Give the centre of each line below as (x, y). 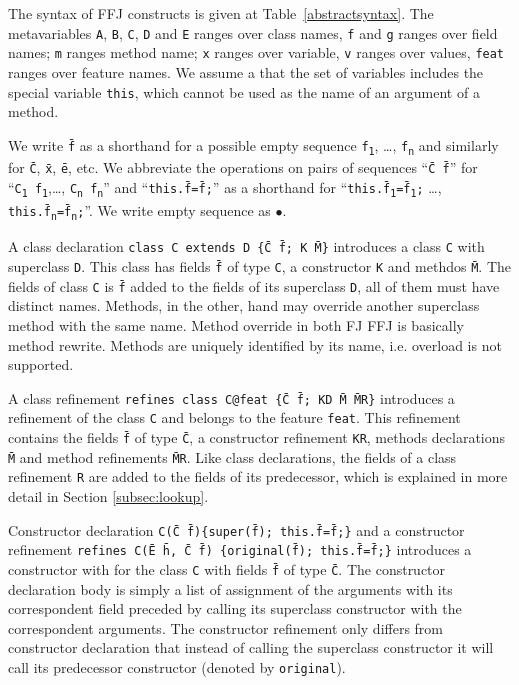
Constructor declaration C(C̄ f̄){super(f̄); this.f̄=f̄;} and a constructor (236, 529)
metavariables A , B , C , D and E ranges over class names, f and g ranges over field (253, 32)
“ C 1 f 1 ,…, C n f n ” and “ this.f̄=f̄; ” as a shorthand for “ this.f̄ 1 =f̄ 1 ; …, (225, 188)
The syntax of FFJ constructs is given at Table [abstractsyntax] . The (221, 13)
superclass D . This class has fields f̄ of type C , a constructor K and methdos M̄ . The (259, 266)
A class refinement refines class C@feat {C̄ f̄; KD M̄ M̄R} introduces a (231, 397)
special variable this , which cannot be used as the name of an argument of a (244, 91)
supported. (41, 364)
